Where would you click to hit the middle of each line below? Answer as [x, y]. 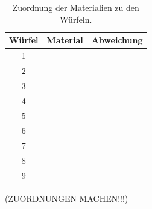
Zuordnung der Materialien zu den [76, 7]
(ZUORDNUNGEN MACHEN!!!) [67, 198]
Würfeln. [76, 19]
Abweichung [117, 40]
